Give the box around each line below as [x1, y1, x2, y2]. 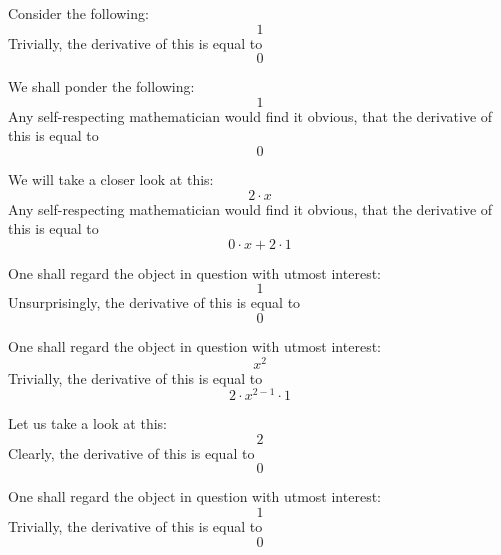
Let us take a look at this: [8, 413, 167, 434]
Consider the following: [8, 3, 149, 23]
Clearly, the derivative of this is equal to [8, 442, 255, 463]
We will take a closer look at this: [8, 168, 214, 189]
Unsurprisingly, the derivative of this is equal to [8, 292, 301, 313]
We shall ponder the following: [8, 76, 195, 97]
